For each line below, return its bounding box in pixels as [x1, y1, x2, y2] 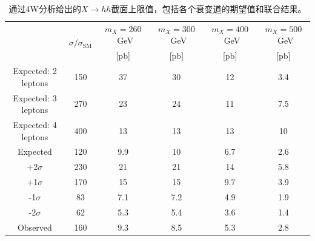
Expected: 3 [13, 91, 57, 104]
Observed [17, 220, 52, 233]
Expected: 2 [13, 64, 57, 77]
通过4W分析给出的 [8, 2, 81, 15]
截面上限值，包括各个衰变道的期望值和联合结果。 [111, 2, 307, 15]
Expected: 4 [13, 118, 57, 131]
